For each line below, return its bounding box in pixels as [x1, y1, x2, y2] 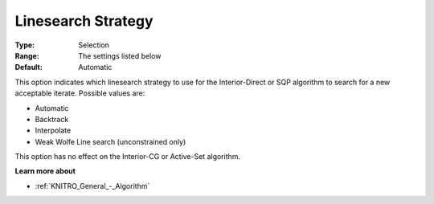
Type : [14, 40, 35, 50]
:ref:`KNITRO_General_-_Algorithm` [35, 181, 150, 190]
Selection [78, 40, 110, 50]
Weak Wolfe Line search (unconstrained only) [35, 137, 186, 146]
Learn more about [14, 166, 76, 176]
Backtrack [35, 114, 69, 124]
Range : [14, 51, 39, 60]
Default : [14, 63, 43, 72]
